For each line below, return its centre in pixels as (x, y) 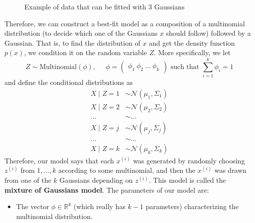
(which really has (99, 206)
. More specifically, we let (192, 52)
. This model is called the (188, 180)
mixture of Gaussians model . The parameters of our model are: (107, 189)
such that (185, 67)
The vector (32, 206)
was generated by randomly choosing (189, 160)
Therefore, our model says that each (59, 160)
